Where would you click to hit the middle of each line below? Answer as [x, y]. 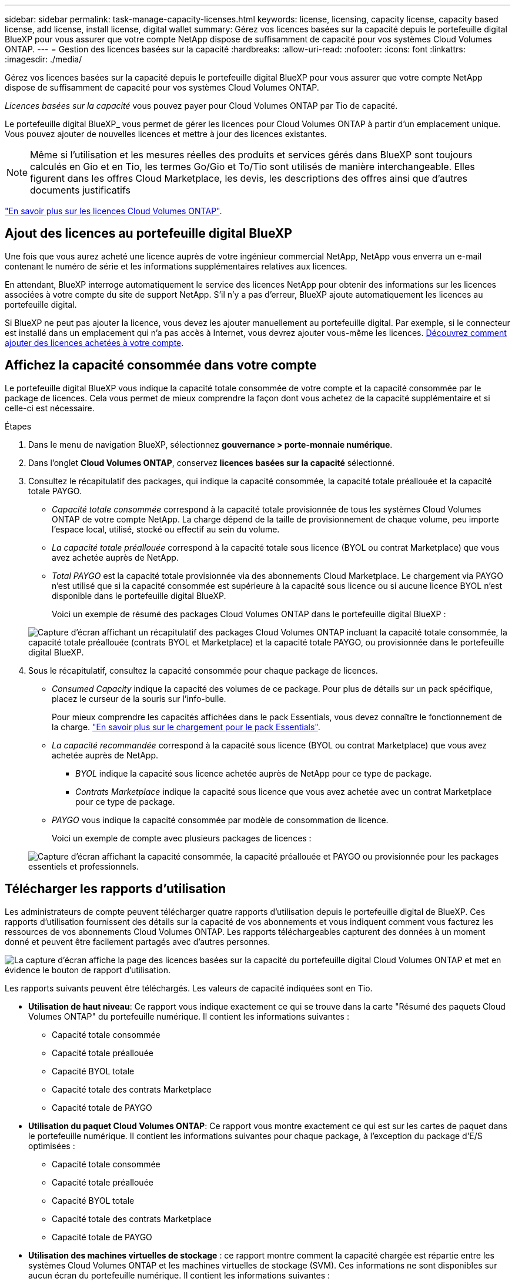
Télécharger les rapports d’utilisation [116, 889]
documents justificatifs [80, 190]
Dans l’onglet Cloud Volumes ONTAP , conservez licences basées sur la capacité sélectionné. [211, 462]
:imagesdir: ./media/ [44, 59]
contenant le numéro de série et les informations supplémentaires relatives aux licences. [176, 266]
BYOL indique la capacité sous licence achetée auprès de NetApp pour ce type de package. [254, 773]
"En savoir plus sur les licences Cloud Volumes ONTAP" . [113, 211]
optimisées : [52, 1146]
